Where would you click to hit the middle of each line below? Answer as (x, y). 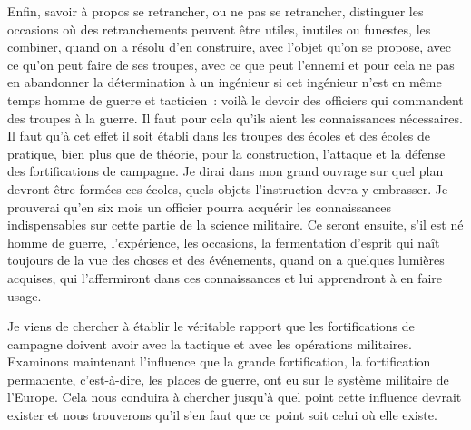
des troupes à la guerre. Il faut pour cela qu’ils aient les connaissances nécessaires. (235, 117)
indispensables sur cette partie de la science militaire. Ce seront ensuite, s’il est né (235, 225)
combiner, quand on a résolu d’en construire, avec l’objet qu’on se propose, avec (229, 47)
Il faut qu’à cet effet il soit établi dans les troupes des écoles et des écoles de (219, 136)
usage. (25, 295)
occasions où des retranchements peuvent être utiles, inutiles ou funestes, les (219, 29)
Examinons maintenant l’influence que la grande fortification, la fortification (219, 362)
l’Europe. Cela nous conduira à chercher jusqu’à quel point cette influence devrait (235, 397)
